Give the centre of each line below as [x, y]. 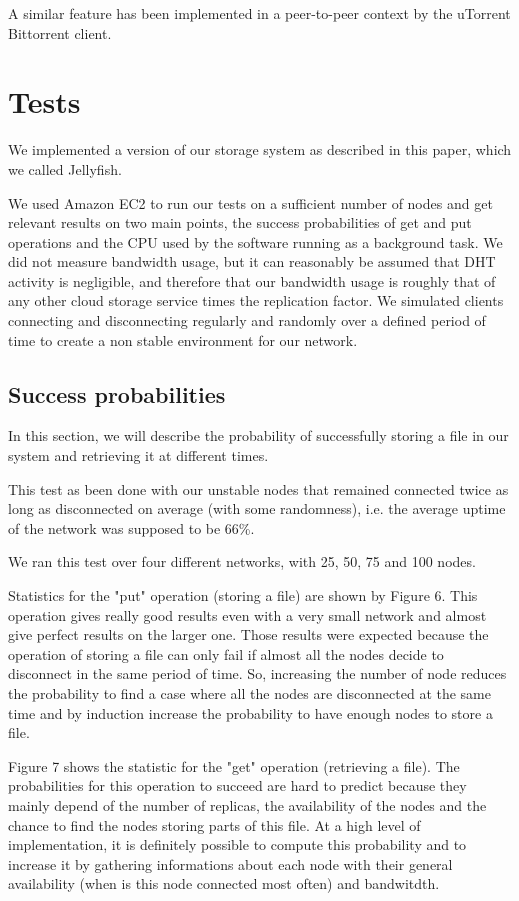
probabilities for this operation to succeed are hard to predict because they [237, 785]
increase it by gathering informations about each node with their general [230, 863]
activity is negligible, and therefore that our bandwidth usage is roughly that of [252, 280]
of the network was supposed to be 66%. [131, 527]
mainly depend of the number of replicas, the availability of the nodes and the [247, 804]
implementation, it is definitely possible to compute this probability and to [237, 844]
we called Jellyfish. [65, 168]
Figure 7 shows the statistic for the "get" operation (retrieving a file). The [234, 765]
